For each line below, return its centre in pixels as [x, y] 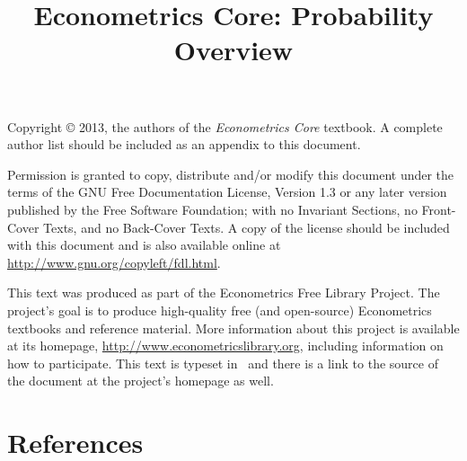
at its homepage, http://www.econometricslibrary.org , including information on [225, 346]
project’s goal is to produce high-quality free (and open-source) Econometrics [220, 310]
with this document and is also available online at [144, 245]
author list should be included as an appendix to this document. [184, 144]
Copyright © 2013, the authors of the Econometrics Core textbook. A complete [225, 126]
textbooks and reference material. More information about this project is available [233, 328]
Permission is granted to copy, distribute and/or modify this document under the [231, 174]
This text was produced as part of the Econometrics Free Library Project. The [224, 293]
